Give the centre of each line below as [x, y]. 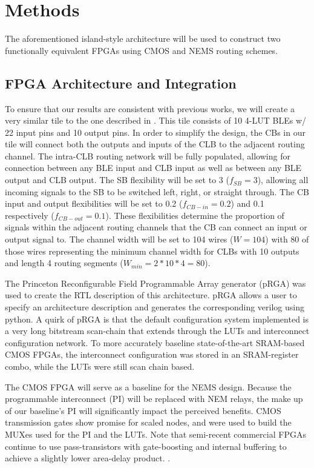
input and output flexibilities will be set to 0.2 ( [94, 203]
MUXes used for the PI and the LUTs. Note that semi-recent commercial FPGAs [155, 434]
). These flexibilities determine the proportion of [195, 215]
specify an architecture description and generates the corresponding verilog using [155, 307]
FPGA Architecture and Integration [121, 83]
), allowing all [283, 180]
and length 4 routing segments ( [64, 263]
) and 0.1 [247, 203]
